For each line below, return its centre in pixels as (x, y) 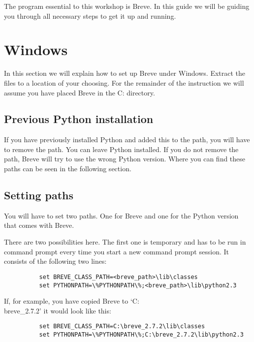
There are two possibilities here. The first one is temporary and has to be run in (125, 242)
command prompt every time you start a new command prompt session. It (116, 251)
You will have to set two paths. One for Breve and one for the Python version (121, 215)
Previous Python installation (79, 119)
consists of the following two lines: (55, 261)
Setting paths (39, 195)
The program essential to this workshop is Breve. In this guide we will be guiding (127, 6)
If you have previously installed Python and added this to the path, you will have (127, 140)
